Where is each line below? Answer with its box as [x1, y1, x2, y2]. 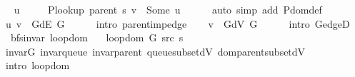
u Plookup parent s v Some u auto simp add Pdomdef [14, 2, 322, 16]
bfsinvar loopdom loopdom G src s [10, 30, 184, 45]
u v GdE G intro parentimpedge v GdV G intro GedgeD [5, 16, 350, 31]
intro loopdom [5, 58, 70, 73]
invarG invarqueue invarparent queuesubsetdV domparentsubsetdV [5, 43, 306, 58]
